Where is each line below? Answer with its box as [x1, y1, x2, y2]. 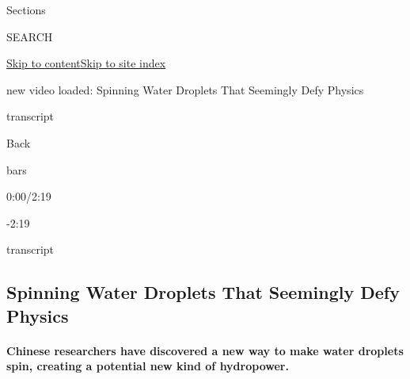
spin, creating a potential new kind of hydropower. [6, 358, 289, 374]
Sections [6, 2, 46, 17]
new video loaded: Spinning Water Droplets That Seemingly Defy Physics [6, 81, 364, 98]
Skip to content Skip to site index [6, 55, 166, 71]
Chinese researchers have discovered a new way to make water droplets [6, 342, 404, 358]
